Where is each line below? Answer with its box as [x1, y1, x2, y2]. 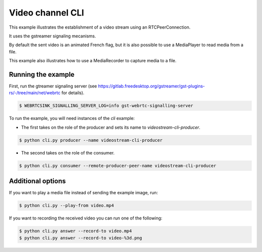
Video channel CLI [9, 7, 84, 18]
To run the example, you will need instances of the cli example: [9, 116, 135, 121]
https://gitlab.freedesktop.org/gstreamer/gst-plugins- [98, 83, 205, 89]
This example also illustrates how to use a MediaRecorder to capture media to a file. [9, 58, 177, 64]
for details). [61, 90, 84, 96]
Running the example [9, 70, 75, 79]
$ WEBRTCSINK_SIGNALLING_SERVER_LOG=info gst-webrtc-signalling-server [19, 103, 194, 109]
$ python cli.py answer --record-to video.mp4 [19, 228, 132, 234]
